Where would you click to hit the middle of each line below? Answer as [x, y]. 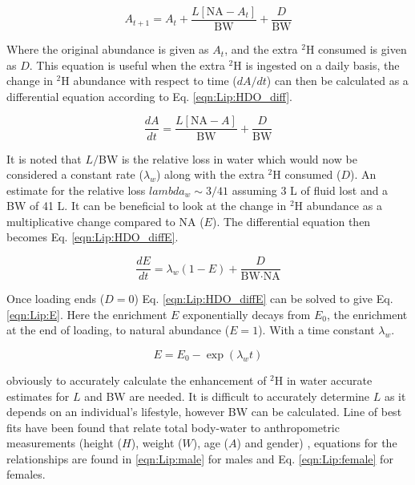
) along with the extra [210, 174]
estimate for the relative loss [76, 190]
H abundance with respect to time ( [149, 81]
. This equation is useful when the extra [127, 65]
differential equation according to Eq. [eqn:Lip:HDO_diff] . [149, 96]
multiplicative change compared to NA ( [105, 221]
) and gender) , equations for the [317, 443]
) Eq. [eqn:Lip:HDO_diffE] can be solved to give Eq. [264, 299]
